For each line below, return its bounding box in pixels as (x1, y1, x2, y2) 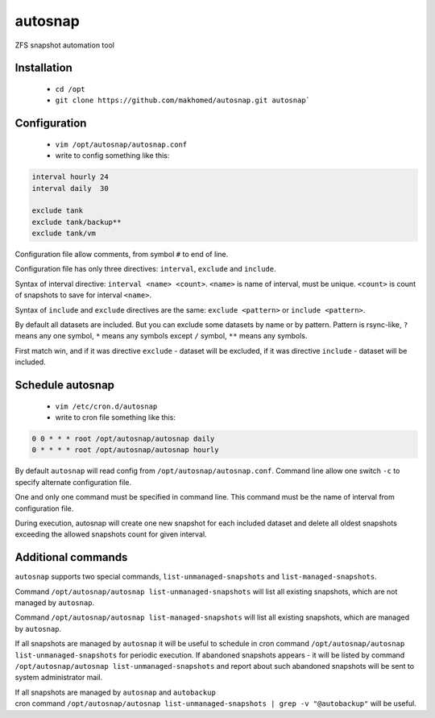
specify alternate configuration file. (14, 477, 132, 487)
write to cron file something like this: (55, 412, 176, 422)
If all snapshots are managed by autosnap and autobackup (14, 687, 217, 697)
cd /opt (55, 85, 86, 93)
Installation (14, 61, 72, 75)
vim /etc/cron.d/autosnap (55, 401, 158, 411)
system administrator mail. (14, 673, 103, 683)
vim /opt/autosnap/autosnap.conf (55, 139, 188, 149)
